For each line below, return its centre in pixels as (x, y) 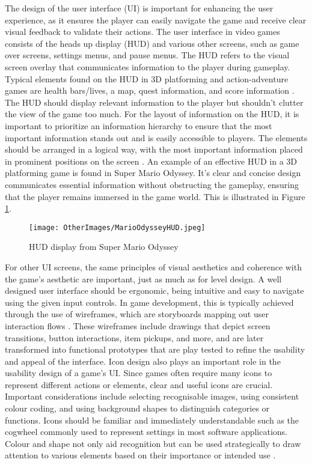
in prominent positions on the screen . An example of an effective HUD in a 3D (151, 161)
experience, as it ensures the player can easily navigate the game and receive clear (156, 20)
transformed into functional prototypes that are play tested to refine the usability (155, 349)
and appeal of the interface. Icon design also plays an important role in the (143, 361)
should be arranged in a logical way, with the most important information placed (154, 149)
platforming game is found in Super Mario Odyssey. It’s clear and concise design (153, 173)
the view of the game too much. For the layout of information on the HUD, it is (152, 114)
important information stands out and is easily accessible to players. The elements (156, 137)
